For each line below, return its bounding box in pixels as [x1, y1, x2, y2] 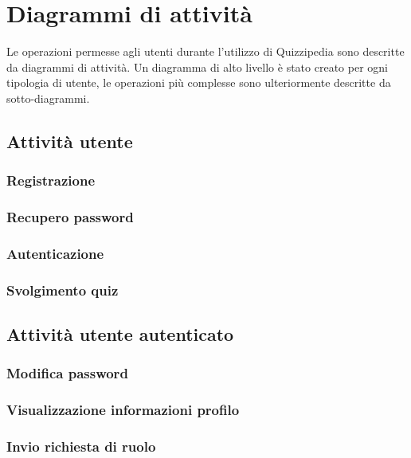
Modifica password [6, 363, 128, 383]
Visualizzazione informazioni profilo [6, 400, 240, 420]
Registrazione [6, 170, 96, 190]
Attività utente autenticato [6, 322, 234, 346]
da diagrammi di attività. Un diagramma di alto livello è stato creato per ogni [6, 58, 388, 75]
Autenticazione [6, 243, 104, 263]
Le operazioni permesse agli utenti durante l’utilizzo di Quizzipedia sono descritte [6, 43, 405, 60]
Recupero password [6, 207, 134, 227]
